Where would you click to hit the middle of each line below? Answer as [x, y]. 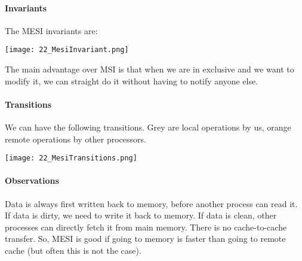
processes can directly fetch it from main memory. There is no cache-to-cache [146, 227]
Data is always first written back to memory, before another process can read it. [151, 203]
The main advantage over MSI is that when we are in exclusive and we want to [150, 69]
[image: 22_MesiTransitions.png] [71, 158]
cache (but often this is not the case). [73, 251]
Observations [32, 180]
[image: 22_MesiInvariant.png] [67, 50]
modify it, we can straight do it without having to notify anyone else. [132, 81]
